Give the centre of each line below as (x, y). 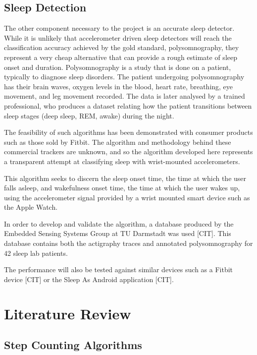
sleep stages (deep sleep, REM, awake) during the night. (89, 115)
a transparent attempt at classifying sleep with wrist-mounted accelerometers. (122, 161)
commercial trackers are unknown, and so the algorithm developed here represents (128, 151)
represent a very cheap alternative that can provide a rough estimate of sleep (121, 57)
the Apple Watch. (31, 207)
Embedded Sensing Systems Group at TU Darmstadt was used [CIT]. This (118, 233)
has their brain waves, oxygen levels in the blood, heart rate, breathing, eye (119, 86)
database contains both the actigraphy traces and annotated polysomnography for (128, 243)
